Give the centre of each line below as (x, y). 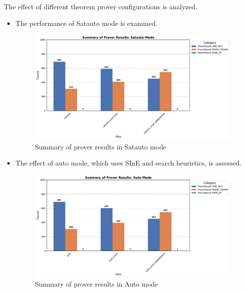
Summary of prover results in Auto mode (96, 284)
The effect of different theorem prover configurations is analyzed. (101, 6)
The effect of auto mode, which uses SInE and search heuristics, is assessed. (128, 163)
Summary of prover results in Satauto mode (101, 146)
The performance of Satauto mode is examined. (86, 23)
